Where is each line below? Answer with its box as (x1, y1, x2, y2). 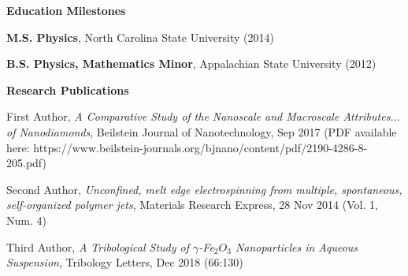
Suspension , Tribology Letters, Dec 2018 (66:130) (6, 254, 243, 270)
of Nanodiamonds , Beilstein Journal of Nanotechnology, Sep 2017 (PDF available (6, 123, 397, 140)
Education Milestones (6, 2, 126, 18)
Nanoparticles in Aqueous (235, 238, 358, 255)
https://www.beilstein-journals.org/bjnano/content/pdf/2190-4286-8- (33, 139, 368, 155)
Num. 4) (6, 211, 46, 228)
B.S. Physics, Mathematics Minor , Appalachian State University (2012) (6, 55, 376, 72)
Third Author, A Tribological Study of (6, 238, 190, 255)
